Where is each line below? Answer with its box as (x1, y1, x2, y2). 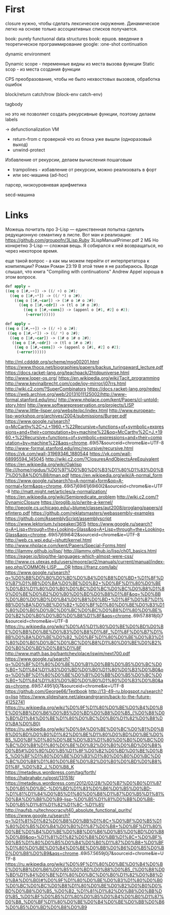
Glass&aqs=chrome (5, 532, 47, 538)
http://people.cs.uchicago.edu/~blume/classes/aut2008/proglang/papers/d (5, 505, 163, 511)
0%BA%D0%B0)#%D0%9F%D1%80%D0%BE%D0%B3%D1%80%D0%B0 (5, 877, 163, 883)
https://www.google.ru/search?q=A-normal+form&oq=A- (5, 478, 124, 484)
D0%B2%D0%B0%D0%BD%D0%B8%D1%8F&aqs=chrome (5, 613, 132, 619)
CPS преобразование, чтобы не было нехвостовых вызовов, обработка (5, 76, 160, 82)
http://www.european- (109, 408, 156, 414)
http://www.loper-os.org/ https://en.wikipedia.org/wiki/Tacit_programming (5, 375, 160, 381)
